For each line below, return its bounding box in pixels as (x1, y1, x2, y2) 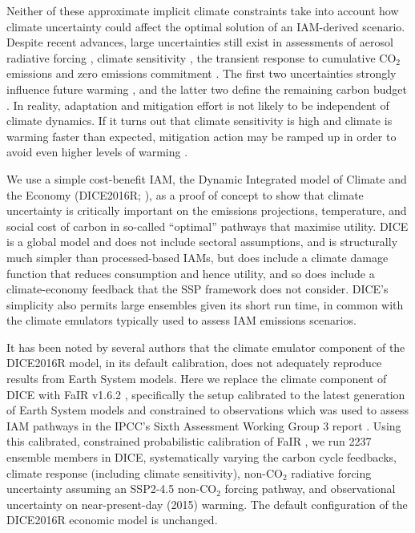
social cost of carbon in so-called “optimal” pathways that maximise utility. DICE (6, 217, 409, 234)
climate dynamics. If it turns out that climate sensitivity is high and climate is (6, 112, 393, 129)
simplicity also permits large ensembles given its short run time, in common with (6, 296, 404, 313)
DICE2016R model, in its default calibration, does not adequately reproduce (6, 354, 382, 371)
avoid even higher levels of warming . (6, 143, 188, 160)
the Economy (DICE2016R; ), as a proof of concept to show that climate (6, 186, 364, 203)
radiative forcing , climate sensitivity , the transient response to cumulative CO (6, 49, 397, 66)
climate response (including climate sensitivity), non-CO (6, 464, 283, 481)
